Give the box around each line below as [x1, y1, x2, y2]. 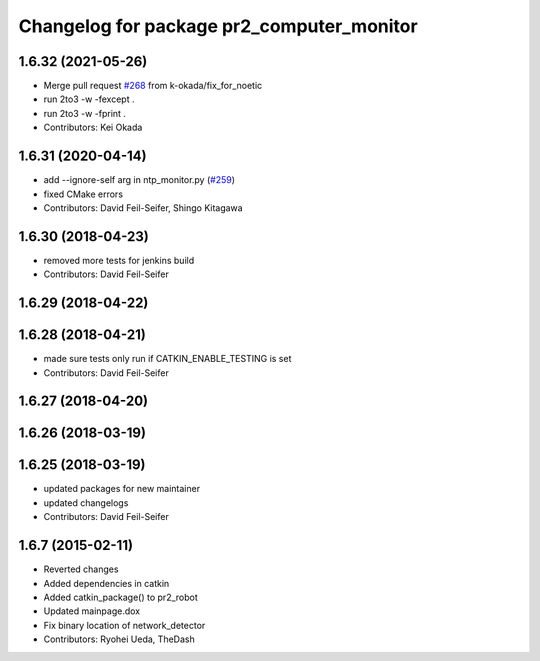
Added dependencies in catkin [43, 577, 170, 589]
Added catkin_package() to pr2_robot [43, 591, 199, 603]
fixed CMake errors [43, 188, 124, 200]
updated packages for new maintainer [43, 483, 200, 495]
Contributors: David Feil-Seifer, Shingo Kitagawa [43, 201, 244, 214]
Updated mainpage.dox [43, 605, 140, 617]
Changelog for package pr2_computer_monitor [18, 15, 419, 37]
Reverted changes [43, 563, 119, 575]
